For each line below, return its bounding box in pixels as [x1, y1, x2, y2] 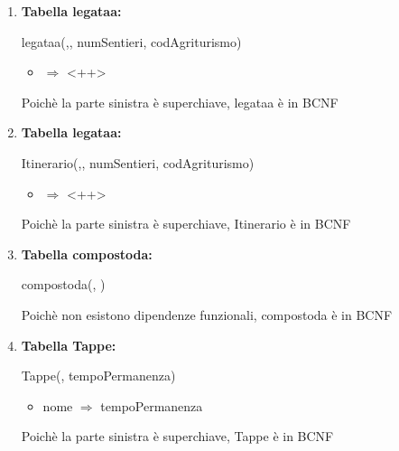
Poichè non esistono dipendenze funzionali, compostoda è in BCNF [21, 305, 393, 324]
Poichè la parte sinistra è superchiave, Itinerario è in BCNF [21, 214, 351, 233]
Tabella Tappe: [21, 335, 116, 354]
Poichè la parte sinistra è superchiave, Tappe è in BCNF [21, 427, 334, 446]
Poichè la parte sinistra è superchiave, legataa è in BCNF [21, 92, 339, 111]
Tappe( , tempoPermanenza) [21, 366, 176, 385]
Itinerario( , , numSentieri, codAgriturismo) [21, 153, 255, 172]
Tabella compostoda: [21, 244, 153, 263]
